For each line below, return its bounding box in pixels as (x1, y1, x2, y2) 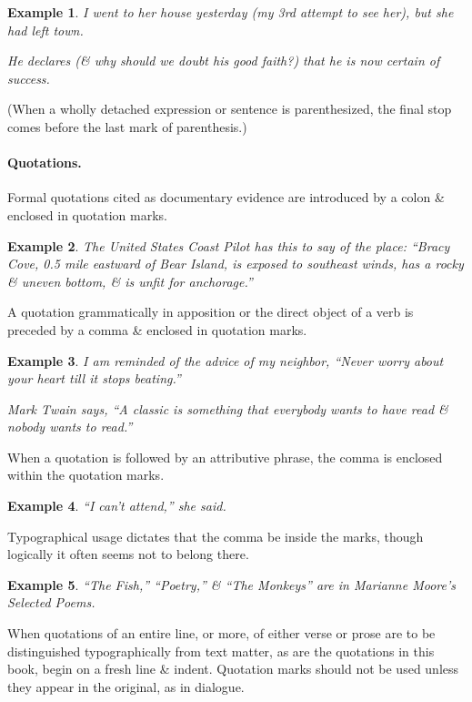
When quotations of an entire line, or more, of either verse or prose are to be (7, 624, 436, 643)
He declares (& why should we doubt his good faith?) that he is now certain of (7, 51, 440, 70)
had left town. (7, 20, 84, 39)
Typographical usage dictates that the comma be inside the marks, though (7, 526, 424, 545)
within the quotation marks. (7, 465, 165, 484)
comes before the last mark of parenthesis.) (7, 117, 247, 136)
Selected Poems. (7, 593, 95, 612)
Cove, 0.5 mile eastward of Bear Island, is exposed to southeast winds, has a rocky (7, 254, 464, 273)
